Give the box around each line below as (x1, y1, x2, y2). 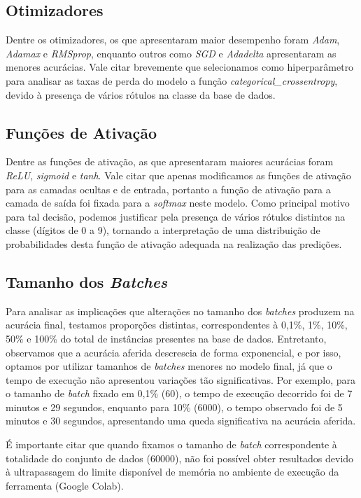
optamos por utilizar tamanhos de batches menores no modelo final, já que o (6, 359, 332, 373)
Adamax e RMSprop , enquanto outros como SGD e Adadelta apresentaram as (6, 46, 337, 60)
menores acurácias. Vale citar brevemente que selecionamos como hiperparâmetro (6, 60, 354, 74)
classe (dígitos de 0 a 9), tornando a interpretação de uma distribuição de (6, 223, 320, 237)
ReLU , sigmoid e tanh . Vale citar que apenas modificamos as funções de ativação (6, 167, 351, 182)
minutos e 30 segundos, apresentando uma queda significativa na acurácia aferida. (6, 413, 356, 428)
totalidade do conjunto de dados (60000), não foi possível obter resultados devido (6, 450, 354, 465)
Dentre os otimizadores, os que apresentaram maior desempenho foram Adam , (6, 32, 340, 47)
